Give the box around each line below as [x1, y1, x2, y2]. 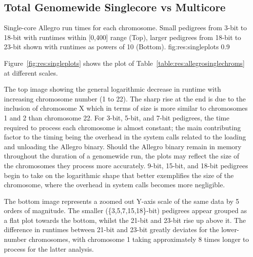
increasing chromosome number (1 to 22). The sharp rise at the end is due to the [4, 93, 246, 103]
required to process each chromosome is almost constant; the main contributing [4, 122, 241, 132]
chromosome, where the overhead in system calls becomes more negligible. [4, 179, 225, 190]
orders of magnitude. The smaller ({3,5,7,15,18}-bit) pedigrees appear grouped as [4, 205, 247, 216]
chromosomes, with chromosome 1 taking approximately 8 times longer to [28, 234, 249, 244]
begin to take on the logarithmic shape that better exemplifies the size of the [4, 170, 234, 180]
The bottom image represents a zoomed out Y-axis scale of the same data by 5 [4, 196, 239, 206]
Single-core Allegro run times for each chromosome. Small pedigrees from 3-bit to [4, 22, 247, 33]
